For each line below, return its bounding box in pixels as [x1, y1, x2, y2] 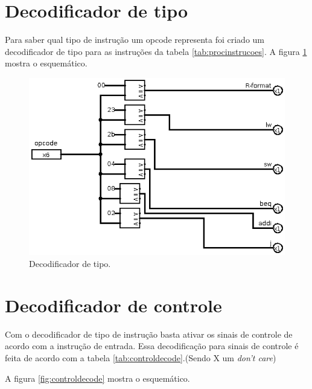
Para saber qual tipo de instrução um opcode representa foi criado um [5, 33, 265, 46]
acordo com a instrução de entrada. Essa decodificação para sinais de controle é [5, 339, 299, 352]
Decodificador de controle [5, 292, 222, 317]
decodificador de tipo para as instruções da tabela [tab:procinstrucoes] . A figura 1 [5, 45, 307, 57]
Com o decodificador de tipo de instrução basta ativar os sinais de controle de [5, 327, 293, 340]
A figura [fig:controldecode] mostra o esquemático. [5, 371, 190, 384]
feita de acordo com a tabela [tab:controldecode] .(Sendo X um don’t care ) [5, 351, 276, 364]
